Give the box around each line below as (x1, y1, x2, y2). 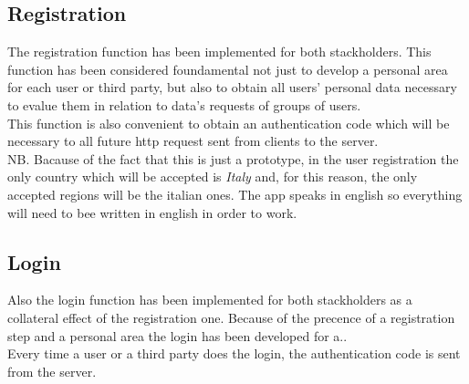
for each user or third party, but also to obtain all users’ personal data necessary (7, 78, 457, 97)
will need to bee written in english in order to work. (7, 202, 297, 222)
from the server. (7, 361, 97, 380)
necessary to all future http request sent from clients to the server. (7, 131, 379, 150)
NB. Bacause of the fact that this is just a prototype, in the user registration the (7, 149, 459, 168)
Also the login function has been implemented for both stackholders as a (7, 290, 412, 309)
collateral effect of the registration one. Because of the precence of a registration (7, 307, 455, 327)
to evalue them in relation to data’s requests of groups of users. (7, 95, 361, 114)
